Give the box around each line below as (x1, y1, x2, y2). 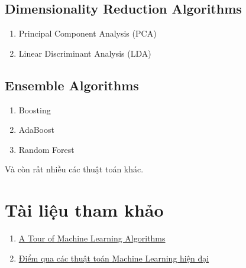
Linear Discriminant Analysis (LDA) (18, 47, 151, 59)
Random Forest (18, 143, 75, 155)
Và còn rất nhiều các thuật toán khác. (5, 163, 144, 175)
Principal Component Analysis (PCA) (18, 27, 157, 40)
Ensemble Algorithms (5, 76, 139, 94)
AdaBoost (18, 123, 54, 136)
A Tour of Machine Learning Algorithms (18, 232, 166, 244)
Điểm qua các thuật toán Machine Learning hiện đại (18, 251, 209, 264)
